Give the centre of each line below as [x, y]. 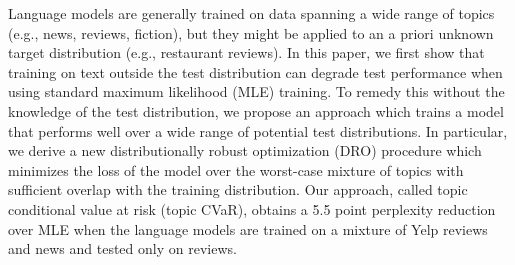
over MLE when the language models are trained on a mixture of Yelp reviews [248, 228]
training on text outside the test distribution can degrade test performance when [255, 71]
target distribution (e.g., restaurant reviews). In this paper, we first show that [246, 52]
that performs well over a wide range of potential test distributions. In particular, [258, 130]
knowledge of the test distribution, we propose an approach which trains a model [256, 110]
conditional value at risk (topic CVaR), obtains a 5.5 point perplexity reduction [252, 208]
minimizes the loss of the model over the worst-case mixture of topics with [236, 169]
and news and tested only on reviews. [122, 248]
